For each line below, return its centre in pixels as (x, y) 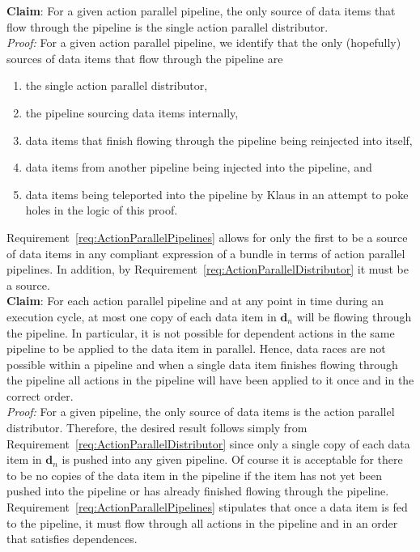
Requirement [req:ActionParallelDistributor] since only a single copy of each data (208, 443)
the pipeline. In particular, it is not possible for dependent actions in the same (201, 332)
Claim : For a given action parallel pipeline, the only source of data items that (201, 11)
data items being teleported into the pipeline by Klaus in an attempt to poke (217, 194)
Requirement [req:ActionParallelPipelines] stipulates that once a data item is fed (207, 507)
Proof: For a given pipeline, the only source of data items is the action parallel (201, 412)
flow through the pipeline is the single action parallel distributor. (168, 26)
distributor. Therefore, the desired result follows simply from (157, 428)
